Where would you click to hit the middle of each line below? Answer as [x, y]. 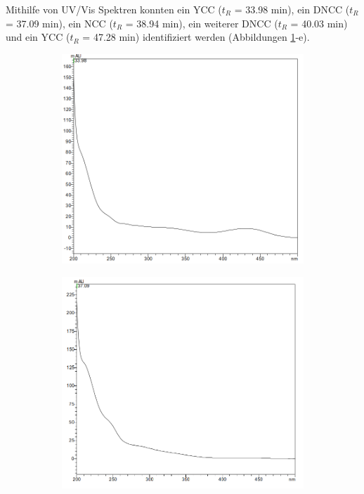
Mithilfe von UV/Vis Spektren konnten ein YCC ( [114, 9]
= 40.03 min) [319, 23]
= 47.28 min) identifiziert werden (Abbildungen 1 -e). [196, 37]
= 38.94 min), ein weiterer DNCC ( [202, 23]
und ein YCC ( [38, 37]
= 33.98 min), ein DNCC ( [292, 9]
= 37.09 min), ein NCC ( [59, 23]
